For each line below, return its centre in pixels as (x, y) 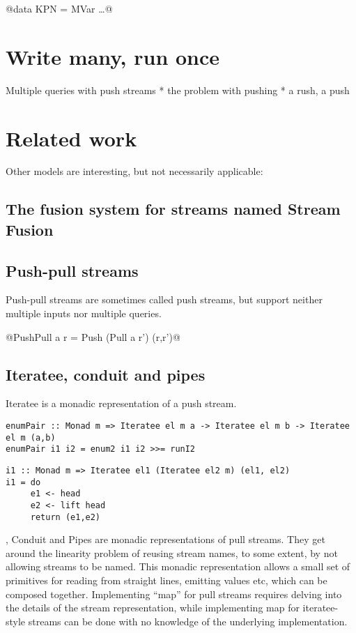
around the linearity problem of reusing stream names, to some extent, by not (172, 552)
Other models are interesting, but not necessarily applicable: (134, 171)
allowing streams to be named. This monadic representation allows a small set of (178, 566)
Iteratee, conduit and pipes (106, 374)
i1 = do (23, 482)
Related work (71, 138)
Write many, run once (113, 56)
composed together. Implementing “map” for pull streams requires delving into (174, 594)
